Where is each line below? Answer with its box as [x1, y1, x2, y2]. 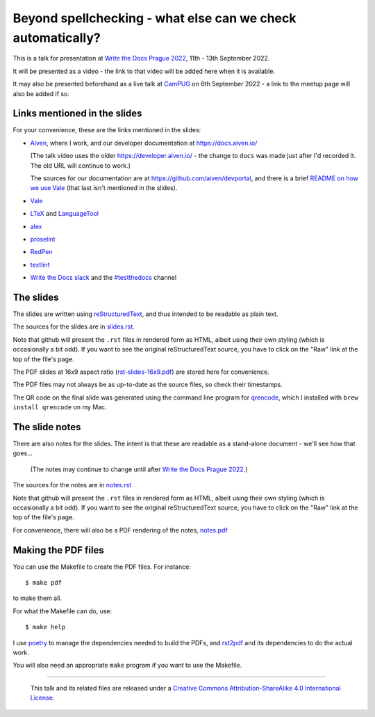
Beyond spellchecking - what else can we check [12, 10, 297, 26]
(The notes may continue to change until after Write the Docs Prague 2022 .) [30, 465, 248, 473]
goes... [12, 449, 33, 457]
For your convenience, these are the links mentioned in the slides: [12, 126, 201, 134]
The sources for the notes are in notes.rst [12, 481, 132, 489]
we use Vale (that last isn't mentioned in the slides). [30, 184, 178, 192]
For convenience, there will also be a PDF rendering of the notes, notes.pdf [12, 526, 228, 534]
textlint [30, 260, 50, 269]
